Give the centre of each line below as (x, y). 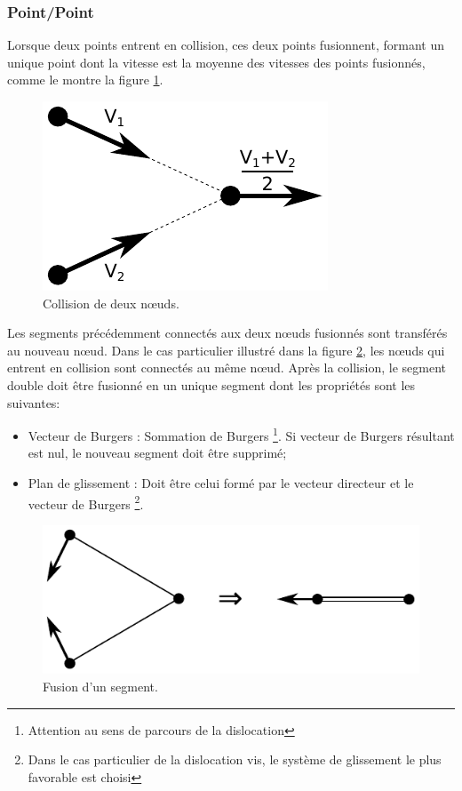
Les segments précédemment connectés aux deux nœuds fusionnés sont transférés (227, 333)
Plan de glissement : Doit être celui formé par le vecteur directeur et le (221, 483)
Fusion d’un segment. (100, 687)
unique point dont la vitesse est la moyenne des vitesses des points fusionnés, (216, 62)
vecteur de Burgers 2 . (86, 502)
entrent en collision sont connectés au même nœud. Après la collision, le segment (227, 368)
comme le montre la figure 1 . (85, 80)
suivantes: (34, 402)
